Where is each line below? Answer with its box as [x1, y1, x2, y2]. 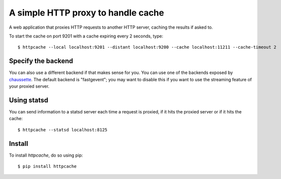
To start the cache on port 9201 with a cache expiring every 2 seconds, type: [9, 33, 163, 39]
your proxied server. [9, 83, 50, 89]
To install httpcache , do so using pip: [9, 152, 83, 158]
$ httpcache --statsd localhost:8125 [18, 127, 108, 132]
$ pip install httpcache [18, 163, 77, 169]
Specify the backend [9, 57, 73, 65]
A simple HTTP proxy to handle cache [9, 7, 164, 18]
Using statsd [9, 96, 49, 104]
